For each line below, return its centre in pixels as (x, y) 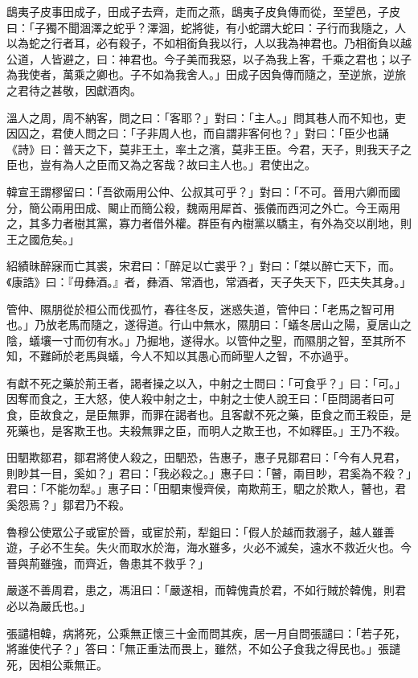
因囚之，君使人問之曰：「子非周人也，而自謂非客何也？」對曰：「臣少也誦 (198, 133)
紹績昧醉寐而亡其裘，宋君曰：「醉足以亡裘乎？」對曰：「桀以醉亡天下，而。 (203, 266)
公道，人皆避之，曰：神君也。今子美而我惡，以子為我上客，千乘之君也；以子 (209, 58)
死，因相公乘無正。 (57, 664)
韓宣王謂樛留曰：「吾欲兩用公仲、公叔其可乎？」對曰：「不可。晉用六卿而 (198, 191)
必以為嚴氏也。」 (49, 606)
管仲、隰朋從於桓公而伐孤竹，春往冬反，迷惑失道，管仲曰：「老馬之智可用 (201, 308)
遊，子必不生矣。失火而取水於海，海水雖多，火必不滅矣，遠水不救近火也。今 (209, 547)
